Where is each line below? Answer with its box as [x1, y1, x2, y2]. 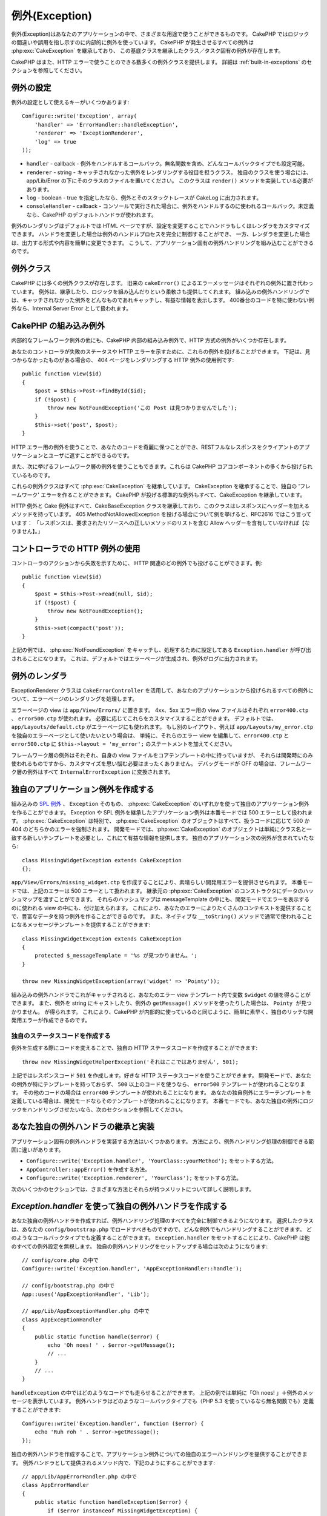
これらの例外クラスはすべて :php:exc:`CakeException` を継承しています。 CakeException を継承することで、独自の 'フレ [11, 483, 311, 490]
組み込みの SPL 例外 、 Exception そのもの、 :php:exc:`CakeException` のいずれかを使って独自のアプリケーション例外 [11, 800, 309, 808]
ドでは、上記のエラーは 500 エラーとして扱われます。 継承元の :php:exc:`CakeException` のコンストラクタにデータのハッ [11, 887, 314, 894]
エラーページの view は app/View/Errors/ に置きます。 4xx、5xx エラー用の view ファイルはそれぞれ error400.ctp [11, 706, 309, 714]
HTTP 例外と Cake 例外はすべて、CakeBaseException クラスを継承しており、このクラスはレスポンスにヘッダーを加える [11, 502, 310, 509]
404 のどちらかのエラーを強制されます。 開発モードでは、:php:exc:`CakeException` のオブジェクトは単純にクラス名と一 [11, 825, 312, 833]
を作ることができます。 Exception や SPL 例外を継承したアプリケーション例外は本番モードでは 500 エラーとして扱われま [11, 808, 313, 816]
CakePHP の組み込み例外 [11, 321, 105, 331]
